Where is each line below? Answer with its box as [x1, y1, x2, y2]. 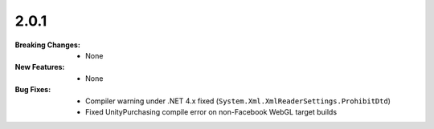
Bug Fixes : [14, 85, 51, 95]
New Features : [14, 62, 65, 72]
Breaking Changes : [14, 40, 80, 50]
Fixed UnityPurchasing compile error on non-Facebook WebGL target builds [85, 107, 338, 116]
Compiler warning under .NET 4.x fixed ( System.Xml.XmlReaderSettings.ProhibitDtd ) [85, 96, 391, 106]
